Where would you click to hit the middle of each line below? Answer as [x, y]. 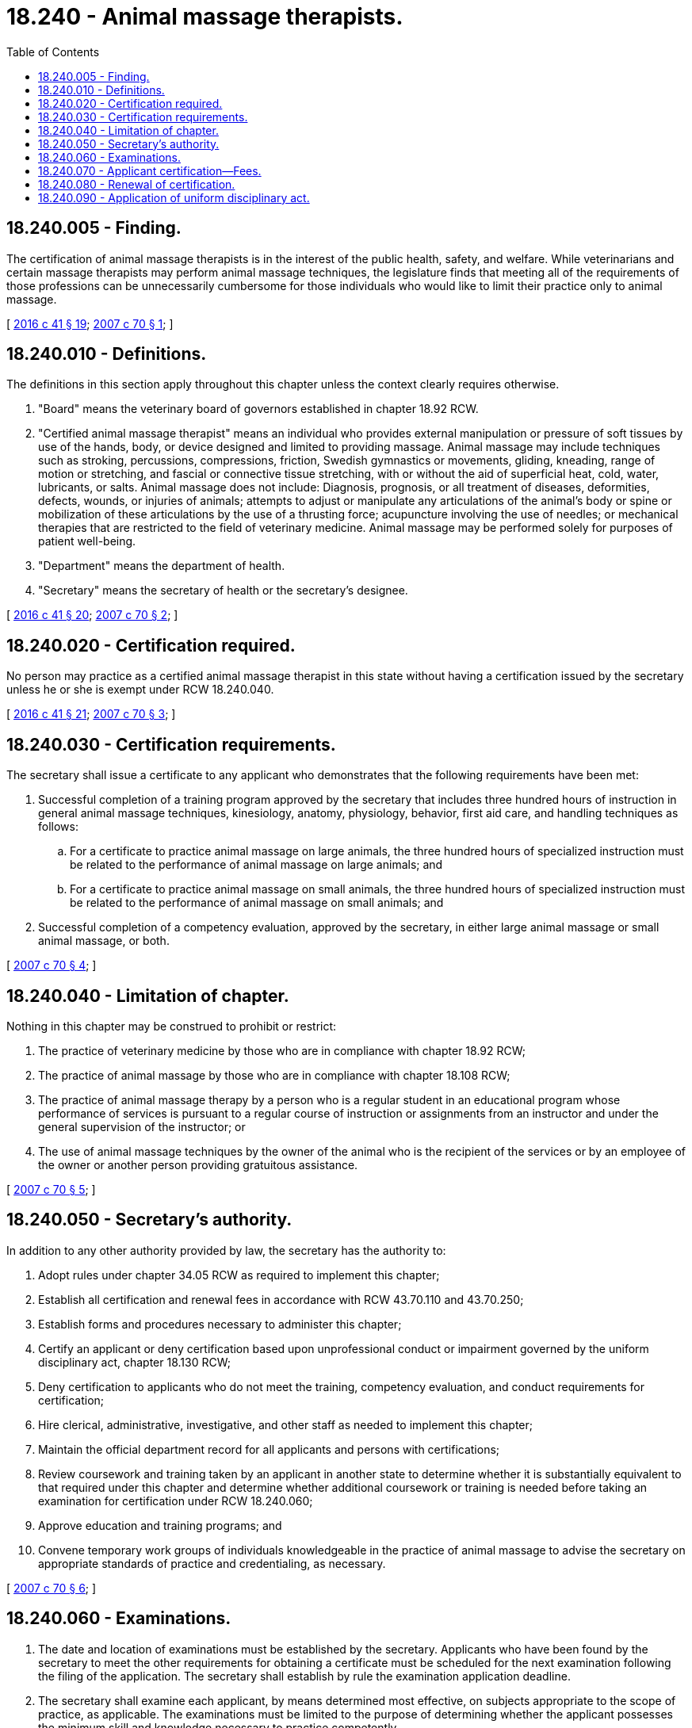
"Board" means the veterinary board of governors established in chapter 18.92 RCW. [258, 409]
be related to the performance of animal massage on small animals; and [257, 903]
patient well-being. [87, 541]
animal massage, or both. [104, 941]
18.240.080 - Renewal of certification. [137, 184]
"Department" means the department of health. [162, 566]
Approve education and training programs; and [160, 1525]
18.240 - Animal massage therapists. [205, 17]
